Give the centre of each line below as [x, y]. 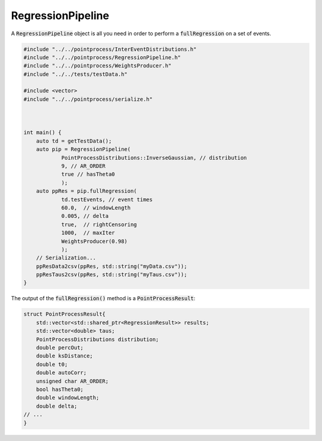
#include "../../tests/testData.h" [75, 74]
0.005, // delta [85, 216]
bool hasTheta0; [60, 389]
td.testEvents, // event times [107, 199]
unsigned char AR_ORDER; [72, 381]
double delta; [57, 406]
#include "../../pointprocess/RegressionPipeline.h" [102, 57]
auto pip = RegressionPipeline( [83, 149]
